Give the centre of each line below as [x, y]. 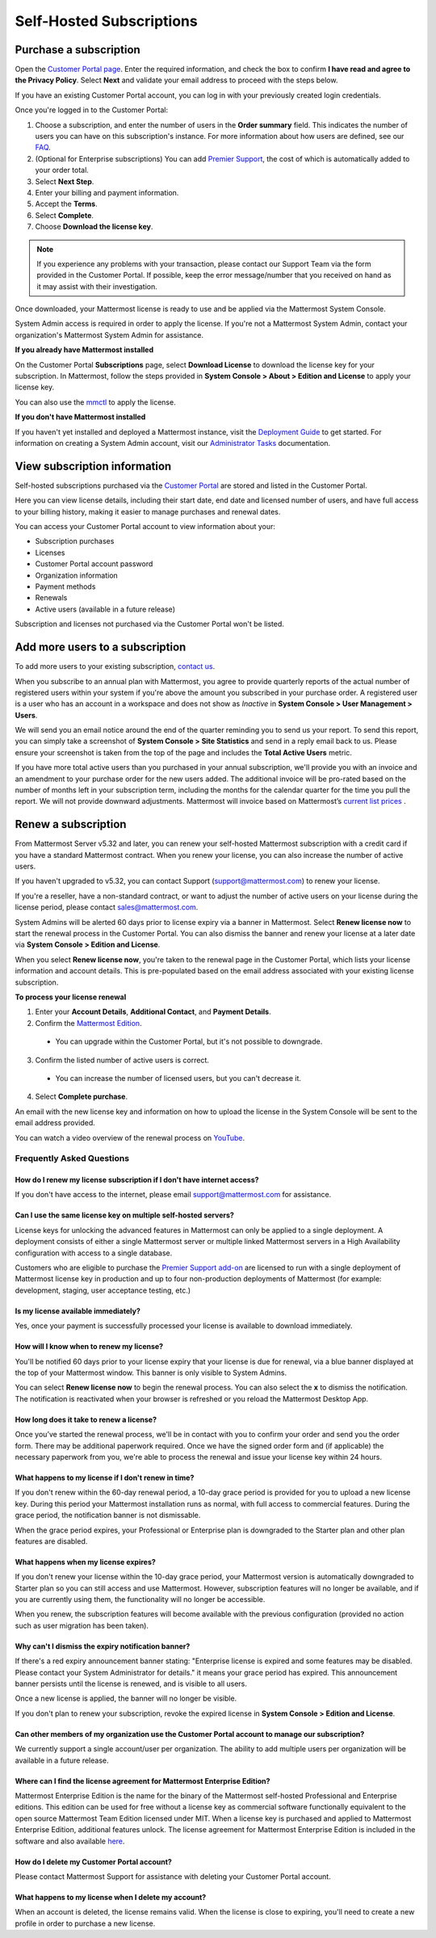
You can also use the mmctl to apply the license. [96, 402]
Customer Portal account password [94, 564]
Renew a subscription [71, 824]
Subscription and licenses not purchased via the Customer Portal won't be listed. [149, 624]
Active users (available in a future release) [105, 609]
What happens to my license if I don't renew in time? [105, 1478]
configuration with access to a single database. [94, 1253]
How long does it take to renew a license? [86, 1419]
